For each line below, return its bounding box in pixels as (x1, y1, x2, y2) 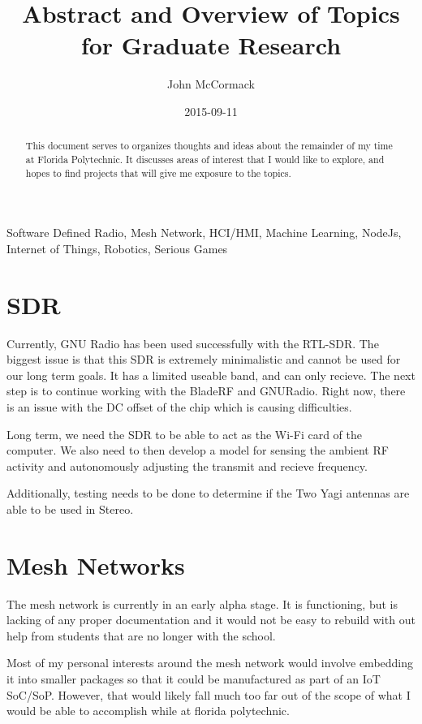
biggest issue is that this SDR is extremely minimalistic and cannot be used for (6, 351, 401, 368)
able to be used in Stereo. (6, 500, 134, 517)
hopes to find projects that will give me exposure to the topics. (25, 166, 291, 179)
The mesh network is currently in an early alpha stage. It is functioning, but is (6, 595, 398, 612)
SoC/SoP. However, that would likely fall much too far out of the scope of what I (6, 686, 411, 703)
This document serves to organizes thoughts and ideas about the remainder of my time (25, 139, 393, 153)
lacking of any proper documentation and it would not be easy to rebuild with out (6, 611, 416, 628)
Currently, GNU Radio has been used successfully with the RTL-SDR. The (6, 334, 379, 351)
